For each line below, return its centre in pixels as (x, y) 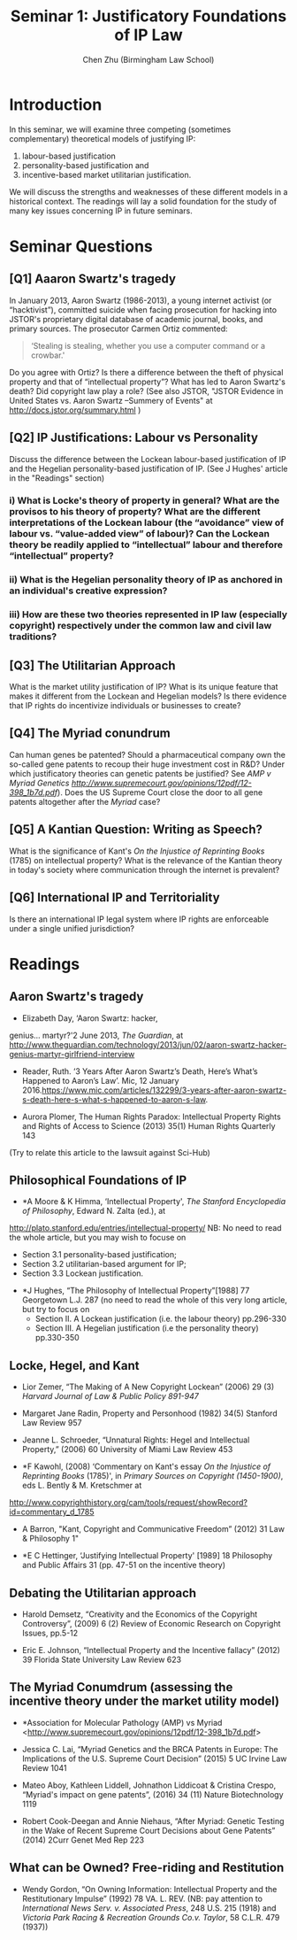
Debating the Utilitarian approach (103, 1592)
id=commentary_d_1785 (52, 1512)
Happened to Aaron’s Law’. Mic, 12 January (100, 1080)
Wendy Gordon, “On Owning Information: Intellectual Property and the (149, 1889)
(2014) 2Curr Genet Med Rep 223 (83, 1840)
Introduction (56, 104)
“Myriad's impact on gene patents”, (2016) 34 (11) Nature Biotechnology (152, 1794)
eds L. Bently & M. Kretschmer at (82, 1486)
